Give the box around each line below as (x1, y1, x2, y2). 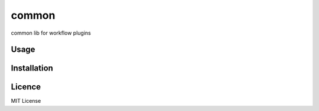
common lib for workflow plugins (11, 29, 91, 36)
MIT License (11, 97, 41, 105)
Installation (11, 63, 53, 73)
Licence (11, 82, 41, 92)
